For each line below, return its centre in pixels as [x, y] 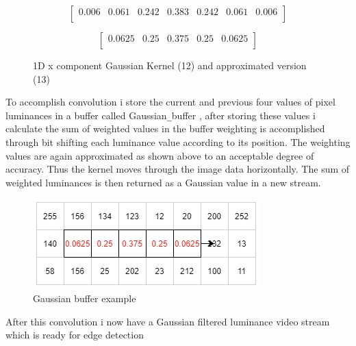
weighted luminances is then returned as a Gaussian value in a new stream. [163, 182]
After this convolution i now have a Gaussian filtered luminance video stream [168, 321]
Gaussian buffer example [85, 298]
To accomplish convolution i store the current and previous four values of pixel [170, 102]
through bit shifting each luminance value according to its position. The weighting [178, 142]
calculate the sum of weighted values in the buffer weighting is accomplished [165, 128]
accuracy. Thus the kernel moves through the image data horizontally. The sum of [178, 169]
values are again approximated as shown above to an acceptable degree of [160, 155]
